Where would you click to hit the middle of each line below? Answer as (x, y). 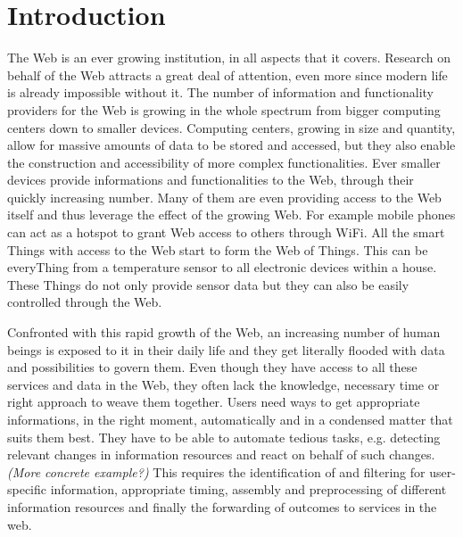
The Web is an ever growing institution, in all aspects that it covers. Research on (229, 58)
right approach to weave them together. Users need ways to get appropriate (214, 402)
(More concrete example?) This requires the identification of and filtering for (216, 471)
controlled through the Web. (85, 302)
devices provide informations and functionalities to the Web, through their (211, 180)
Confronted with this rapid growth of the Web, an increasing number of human (224, 332)
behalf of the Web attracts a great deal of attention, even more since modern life (227, 74)
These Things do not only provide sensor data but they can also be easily (208, 284)
